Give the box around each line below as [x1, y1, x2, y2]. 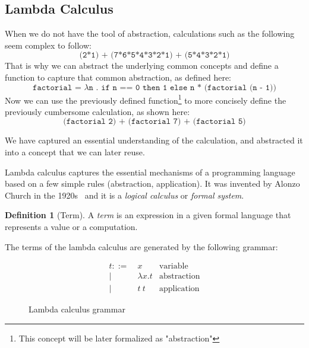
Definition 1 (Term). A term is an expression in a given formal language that [5, 209, 291, 221]
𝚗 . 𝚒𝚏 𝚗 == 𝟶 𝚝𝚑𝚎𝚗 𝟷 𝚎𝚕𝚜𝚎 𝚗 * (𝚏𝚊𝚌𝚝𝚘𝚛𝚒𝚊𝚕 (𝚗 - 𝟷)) [89, 83, 276, 92]
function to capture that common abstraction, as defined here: [5, 71, 232, 83]
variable [159, 262, 188, 271]
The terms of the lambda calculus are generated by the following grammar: [5, 240, 278, 253]
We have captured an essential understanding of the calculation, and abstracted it [5, 134, 303, 146]
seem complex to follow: [5, 39, 92, 51]
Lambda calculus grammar [29, 303, 125, 315]
